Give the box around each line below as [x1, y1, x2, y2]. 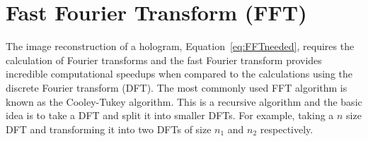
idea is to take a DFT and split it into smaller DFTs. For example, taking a [6, 108, 334, 123]
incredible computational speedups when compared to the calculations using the [6, 66, 353, 81]
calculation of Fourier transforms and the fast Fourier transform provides [6, 52, 322, 67]
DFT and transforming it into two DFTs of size [6, 121, 212, 136]
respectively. [260, 121, 314, 136]
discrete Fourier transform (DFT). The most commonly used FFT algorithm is [6, 80, 347, 94]
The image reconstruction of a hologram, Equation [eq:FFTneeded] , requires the [6, 39, 355, 54]
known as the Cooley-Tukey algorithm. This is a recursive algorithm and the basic [6, 94, 362, 109]
